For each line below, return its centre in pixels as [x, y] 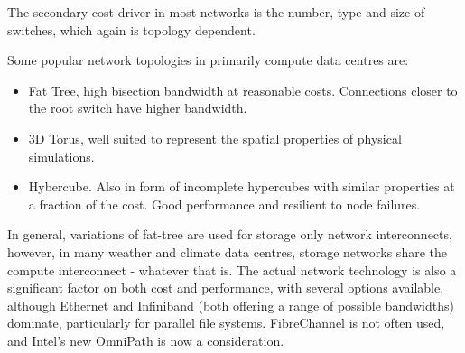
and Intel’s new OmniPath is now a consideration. [146, 340]
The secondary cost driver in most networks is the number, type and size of [216, 12]
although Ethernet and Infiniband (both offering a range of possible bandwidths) [231, 305]
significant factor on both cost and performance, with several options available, [226, 288]
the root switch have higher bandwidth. [138, 108]
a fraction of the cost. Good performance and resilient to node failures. [224, 204]
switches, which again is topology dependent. [131, 29]
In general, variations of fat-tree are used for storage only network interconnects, [230, 234]
